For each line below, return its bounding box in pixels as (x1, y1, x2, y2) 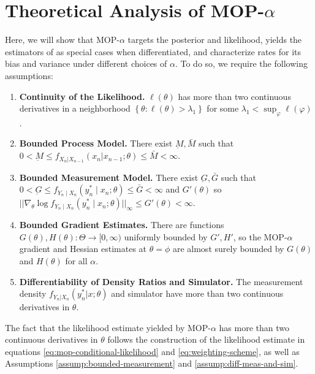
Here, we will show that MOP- (5, 33, 120, 46)
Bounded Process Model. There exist (19, 137, 173, 150)
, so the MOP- (233, 230, 287, 243)
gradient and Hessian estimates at (19, 242, 147, 255)
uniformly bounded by (124, 230, 208, 243)
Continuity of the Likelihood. (19, 90, 145, 102)
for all (65, 254, 88, 267)
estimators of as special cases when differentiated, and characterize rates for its (5, 45, 302, 58)
